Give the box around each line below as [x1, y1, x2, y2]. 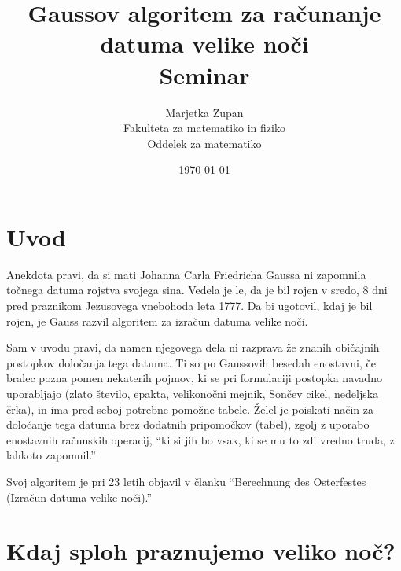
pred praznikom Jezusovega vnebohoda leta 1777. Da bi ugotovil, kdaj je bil [6, 297, 373, 313]
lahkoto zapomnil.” [6, 447, 96, 463]
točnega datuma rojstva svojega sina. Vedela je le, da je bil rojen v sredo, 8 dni [6, 282, 388, 298]
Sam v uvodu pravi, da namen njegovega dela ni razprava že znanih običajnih [6, 339, 380, 355]
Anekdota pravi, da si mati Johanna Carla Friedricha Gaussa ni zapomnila [6, 266, 366, 282]
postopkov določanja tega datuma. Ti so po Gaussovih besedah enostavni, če [6, 354, 376, 370]
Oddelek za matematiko [147, 134, 262, 151]
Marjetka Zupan [165, 104, 244, 120]
